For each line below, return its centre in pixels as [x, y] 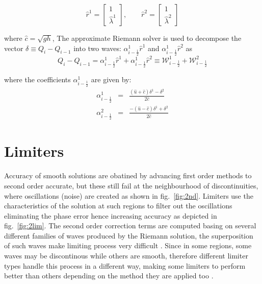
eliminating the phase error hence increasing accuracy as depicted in [111, 215]
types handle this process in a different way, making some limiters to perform [125, 265]
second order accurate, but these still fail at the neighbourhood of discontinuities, [131, 185]
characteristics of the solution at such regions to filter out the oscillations [118, 206]
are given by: [111, 79]
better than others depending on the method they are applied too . [109, 276]
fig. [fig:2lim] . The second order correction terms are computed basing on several [130, 226]
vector [14, 48]
